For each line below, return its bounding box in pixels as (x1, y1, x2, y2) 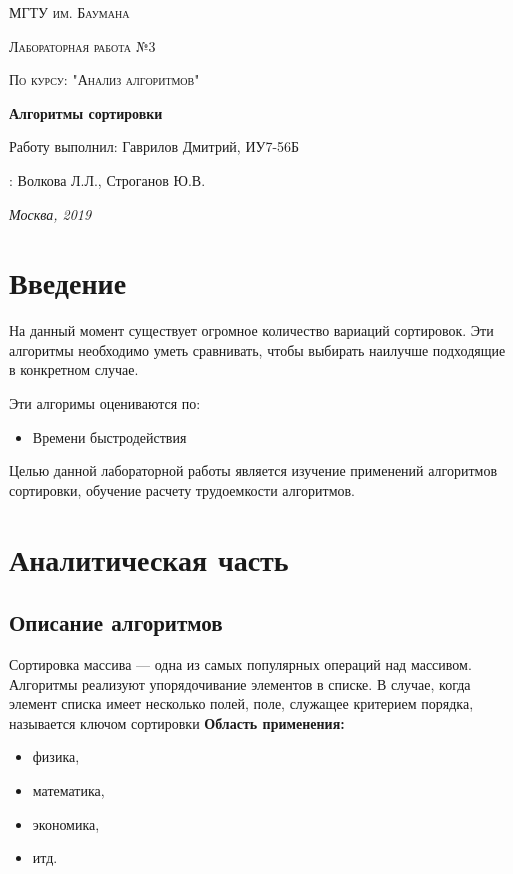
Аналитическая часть (9, 538, 289, 579)
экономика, (32, 813, 100, 834)
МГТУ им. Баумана (9, 2, 130, 22)
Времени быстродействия (32, 426, 187, 447)
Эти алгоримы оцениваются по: (9, 393, 201, 414)
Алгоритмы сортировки (9, 102, 163, 123)
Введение (9, 262, 127, 303)
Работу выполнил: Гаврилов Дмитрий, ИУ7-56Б (9, 136, 300, 157)
